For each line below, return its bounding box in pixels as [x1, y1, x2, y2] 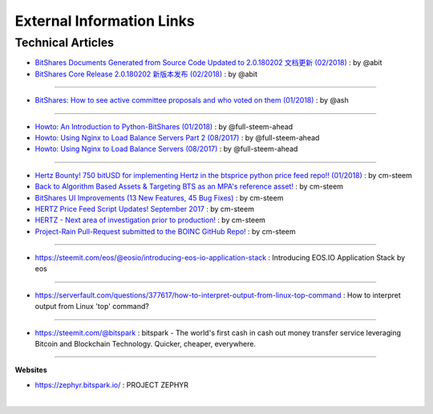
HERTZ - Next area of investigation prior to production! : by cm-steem [34, 215, 266, 225]
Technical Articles [14, 35, 115, 50]
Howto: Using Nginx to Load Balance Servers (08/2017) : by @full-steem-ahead [34, 144, 298, 154]
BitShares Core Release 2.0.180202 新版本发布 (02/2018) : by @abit [34, 69, 258, 79]
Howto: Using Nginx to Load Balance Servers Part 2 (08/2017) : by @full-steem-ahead [34, 132, 320, 142]
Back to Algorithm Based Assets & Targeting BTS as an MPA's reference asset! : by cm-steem [34, 181, 344, 192]
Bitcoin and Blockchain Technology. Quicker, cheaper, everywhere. [34, 339, 257, 349]
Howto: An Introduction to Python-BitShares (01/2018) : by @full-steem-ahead [34, 121, 293, 132]
